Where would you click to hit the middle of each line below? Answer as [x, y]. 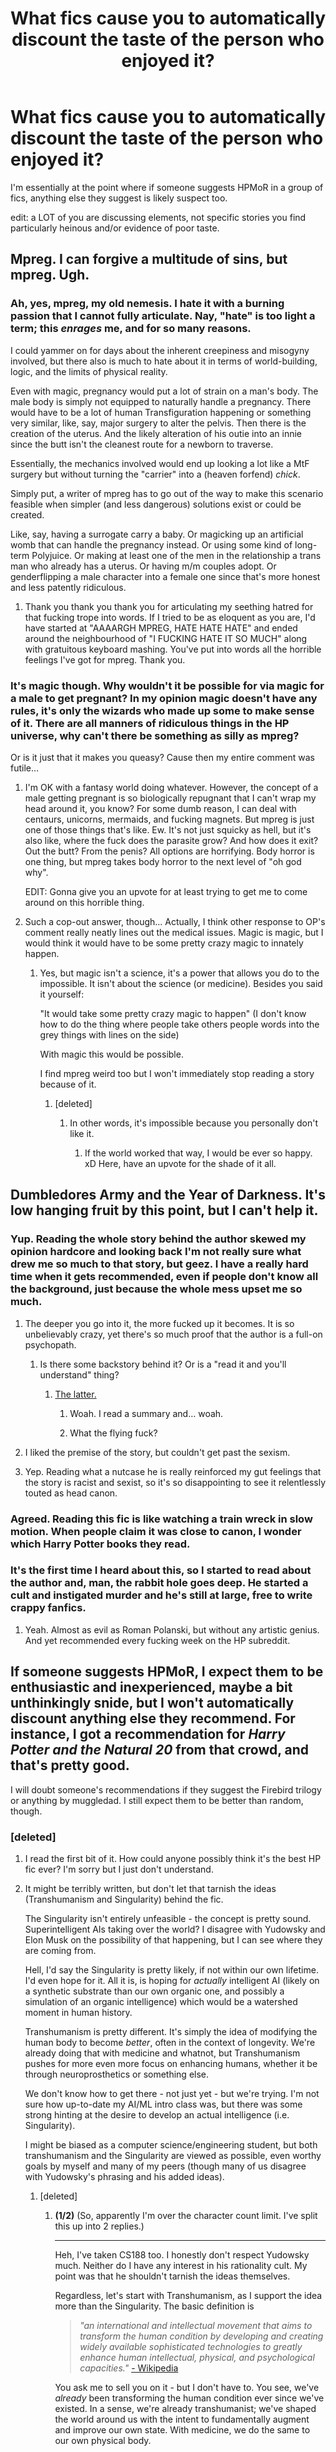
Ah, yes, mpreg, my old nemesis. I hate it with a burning [147, 304]
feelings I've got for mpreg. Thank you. [105, 659]
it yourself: [62, 994]
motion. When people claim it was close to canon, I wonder [156, 1531]
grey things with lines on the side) [109, 1034]
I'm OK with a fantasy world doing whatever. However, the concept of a [171, 787]
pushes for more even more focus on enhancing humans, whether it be [171, 2063]
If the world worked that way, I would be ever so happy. [198, 1153]
